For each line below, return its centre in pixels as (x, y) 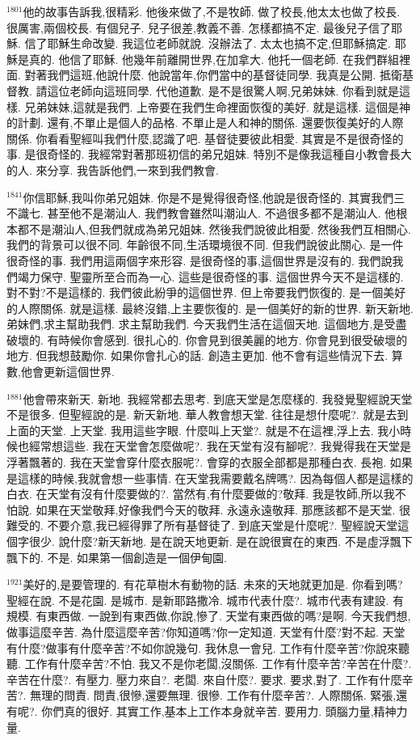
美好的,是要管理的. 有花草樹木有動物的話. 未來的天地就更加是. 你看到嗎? (213, 584)
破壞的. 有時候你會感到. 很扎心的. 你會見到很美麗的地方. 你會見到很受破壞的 (207, 339)
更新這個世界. (79, 372)
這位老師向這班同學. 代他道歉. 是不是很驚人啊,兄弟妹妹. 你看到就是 (223, 90)
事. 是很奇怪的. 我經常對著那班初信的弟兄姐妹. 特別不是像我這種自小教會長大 (209, 154)
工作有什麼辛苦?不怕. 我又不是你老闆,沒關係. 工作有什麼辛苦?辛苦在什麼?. (218, 664)
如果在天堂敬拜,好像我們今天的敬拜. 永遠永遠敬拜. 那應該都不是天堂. (216, 509)
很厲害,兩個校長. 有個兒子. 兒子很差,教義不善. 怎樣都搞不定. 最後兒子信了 (199, 27)
